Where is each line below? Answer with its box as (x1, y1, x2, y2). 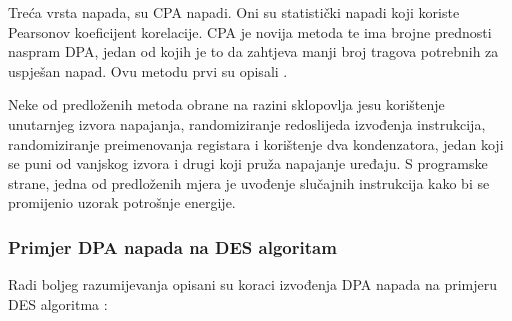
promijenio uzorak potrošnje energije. (8, 192, 236, 213)
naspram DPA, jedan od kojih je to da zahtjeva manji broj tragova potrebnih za (8, 41, 499, 62)
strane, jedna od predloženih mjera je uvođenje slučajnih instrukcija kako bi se (8, 172, 490, 193)
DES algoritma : (8, 293, 108, 314)
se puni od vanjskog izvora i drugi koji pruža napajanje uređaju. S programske (8, 153, 488, 174)
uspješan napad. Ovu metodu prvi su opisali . (8, 60, 288, 81)
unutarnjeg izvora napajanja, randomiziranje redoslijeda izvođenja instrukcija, (8, 113, 486, 134)
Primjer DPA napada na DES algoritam (8, 234, 337, 259)
